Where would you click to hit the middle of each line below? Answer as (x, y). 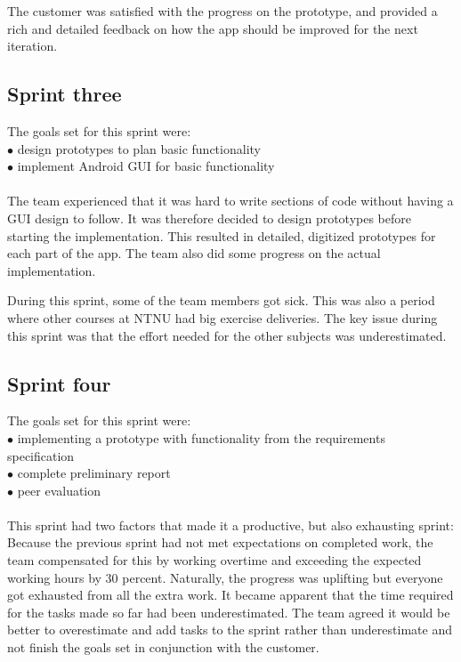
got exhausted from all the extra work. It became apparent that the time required (230, 595)
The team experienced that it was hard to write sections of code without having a (230, 201)
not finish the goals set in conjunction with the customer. (163, 647)
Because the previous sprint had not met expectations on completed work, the (220, 542)
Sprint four (59, 383)
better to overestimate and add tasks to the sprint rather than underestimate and (230, 630)
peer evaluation (59, 490)
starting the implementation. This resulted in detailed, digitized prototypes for (222, 235)
